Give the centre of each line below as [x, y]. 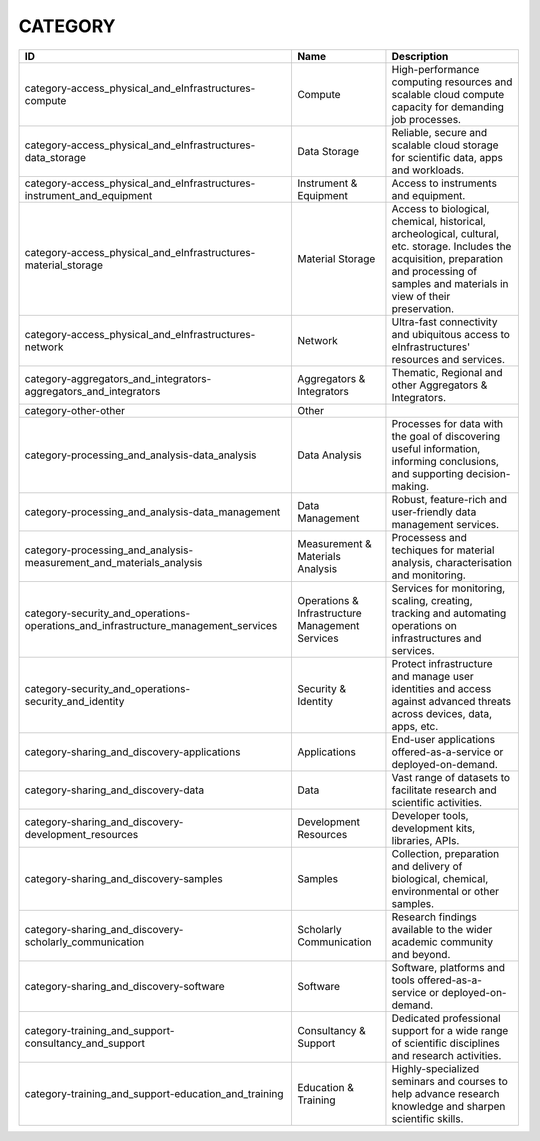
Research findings [434, 917]
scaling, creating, [432, 600]
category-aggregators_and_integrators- [118, 378]
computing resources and [452, 82]
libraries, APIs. [425, 840]
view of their [421, 296]
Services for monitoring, [448, 588]
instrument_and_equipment [88, 195]
